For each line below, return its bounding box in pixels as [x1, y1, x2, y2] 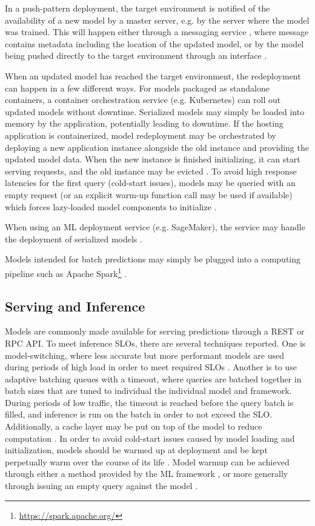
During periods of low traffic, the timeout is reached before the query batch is [5, 396, 294, 408]
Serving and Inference [5, 296, 145, 315]
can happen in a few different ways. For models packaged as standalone [5, 81, 270, 94]
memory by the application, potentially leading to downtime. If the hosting [5, 117, 283, 130]
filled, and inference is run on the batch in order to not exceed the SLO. [5, 408, 273, 421]
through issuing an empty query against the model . [5, 479, 198, 492]
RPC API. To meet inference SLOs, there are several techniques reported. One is [5, 336, 306, 349]
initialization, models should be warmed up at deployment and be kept [5, 444, 268, 456]
